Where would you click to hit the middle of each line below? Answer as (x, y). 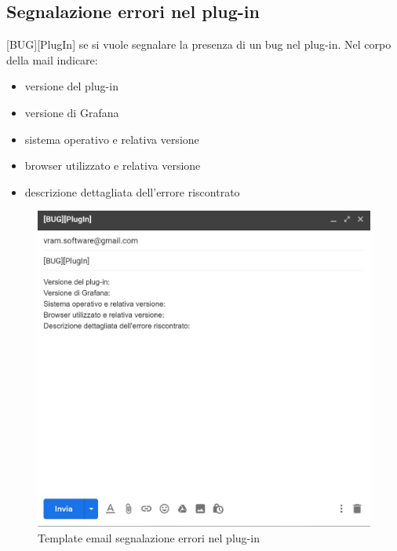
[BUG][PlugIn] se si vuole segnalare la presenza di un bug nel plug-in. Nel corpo (199, 44)
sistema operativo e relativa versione (112, 139)
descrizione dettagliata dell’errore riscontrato (132, 191)
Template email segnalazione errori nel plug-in (149, 537)
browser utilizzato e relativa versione (113, 165)
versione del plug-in (71, 86)
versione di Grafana (72, 112)
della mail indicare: (52, 59)
